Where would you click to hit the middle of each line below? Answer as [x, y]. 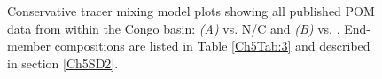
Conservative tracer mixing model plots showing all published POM [191, 11]
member [29, 46]
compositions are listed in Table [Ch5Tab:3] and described [212, 46]
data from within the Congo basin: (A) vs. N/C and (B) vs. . [174, 28]
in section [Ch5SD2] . [63, 63]
